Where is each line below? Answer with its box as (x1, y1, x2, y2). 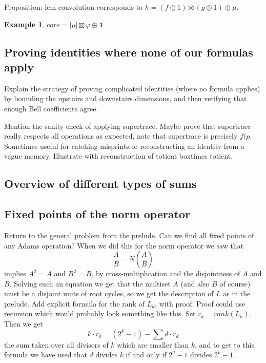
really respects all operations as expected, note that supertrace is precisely (4, 130, 238, 141)
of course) (219, 278, 251, 289)
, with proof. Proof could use (155, 298, 245, 309)
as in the (223, 288, 251, 299)
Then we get (4, 318, 43, 329)
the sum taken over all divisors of (4, 339, 109, 350)
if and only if (126, 349, 167, 360)
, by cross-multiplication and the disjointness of (91, 268, 240, 279)
